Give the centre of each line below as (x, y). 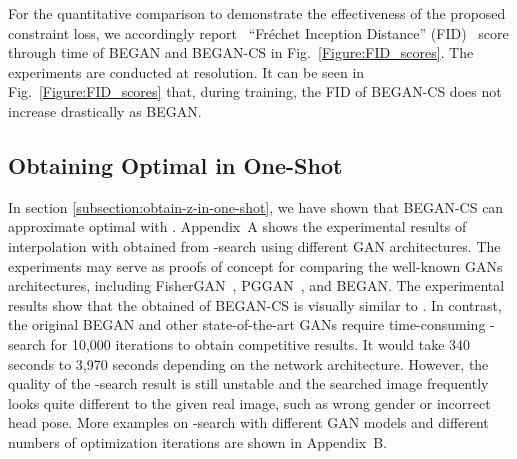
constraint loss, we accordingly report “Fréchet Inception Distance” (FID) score (258, 32)
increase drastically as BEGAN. (105, 110)
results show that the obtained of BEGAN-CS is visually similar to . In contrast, (255, 304)
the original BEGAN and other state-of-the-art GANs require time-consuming (247, 324)
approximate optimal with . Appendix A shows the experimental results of (237, 226)
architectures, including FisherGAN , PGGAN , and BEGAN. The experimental (256, 285)
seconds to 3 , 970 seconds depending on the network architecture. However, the (248, 363)
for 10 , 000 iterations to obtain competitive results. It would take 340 (260, 343)
